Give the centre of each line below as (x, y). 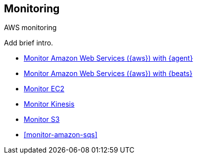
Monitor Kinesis (49, 104)
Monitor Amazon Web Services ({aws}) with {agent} (108, 58)
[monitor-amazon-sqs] (61, 135)
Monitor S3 (42, 119)
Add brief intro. (29, 43)
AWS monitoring (30, 28)
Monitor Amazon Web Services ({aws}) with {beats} (108, 74)
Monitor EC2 (44, 89)
